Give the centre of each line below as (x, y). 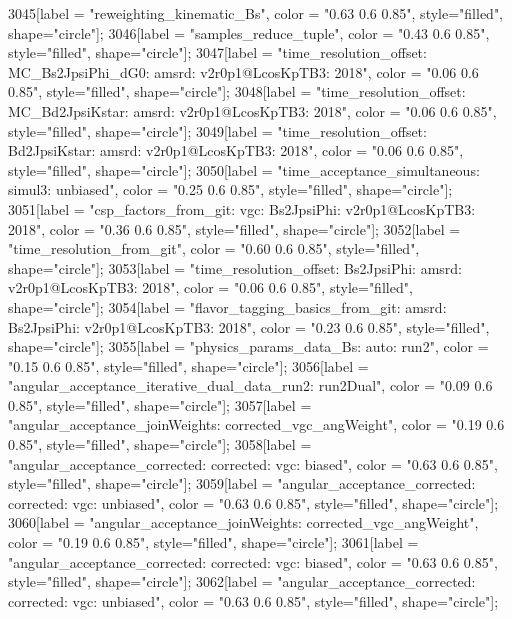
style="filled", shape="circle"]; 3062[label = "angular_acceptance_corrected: (242, 581)
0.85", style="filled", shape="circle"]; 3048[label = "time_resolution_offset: (237, 91)
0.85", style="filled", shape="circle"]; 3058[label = (160, 444)
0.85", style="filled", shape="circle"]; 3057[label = (160, 404)
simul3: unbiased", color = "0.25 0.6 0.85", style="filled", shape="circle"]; (230, 189)
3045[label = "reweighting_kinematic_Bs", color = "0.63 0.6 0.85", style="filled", (256, 13)
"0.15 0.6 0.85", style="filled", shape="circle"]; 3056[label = (188, 365)
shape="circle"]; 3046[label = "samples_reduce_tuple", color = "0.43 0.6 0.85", (249, 32)
